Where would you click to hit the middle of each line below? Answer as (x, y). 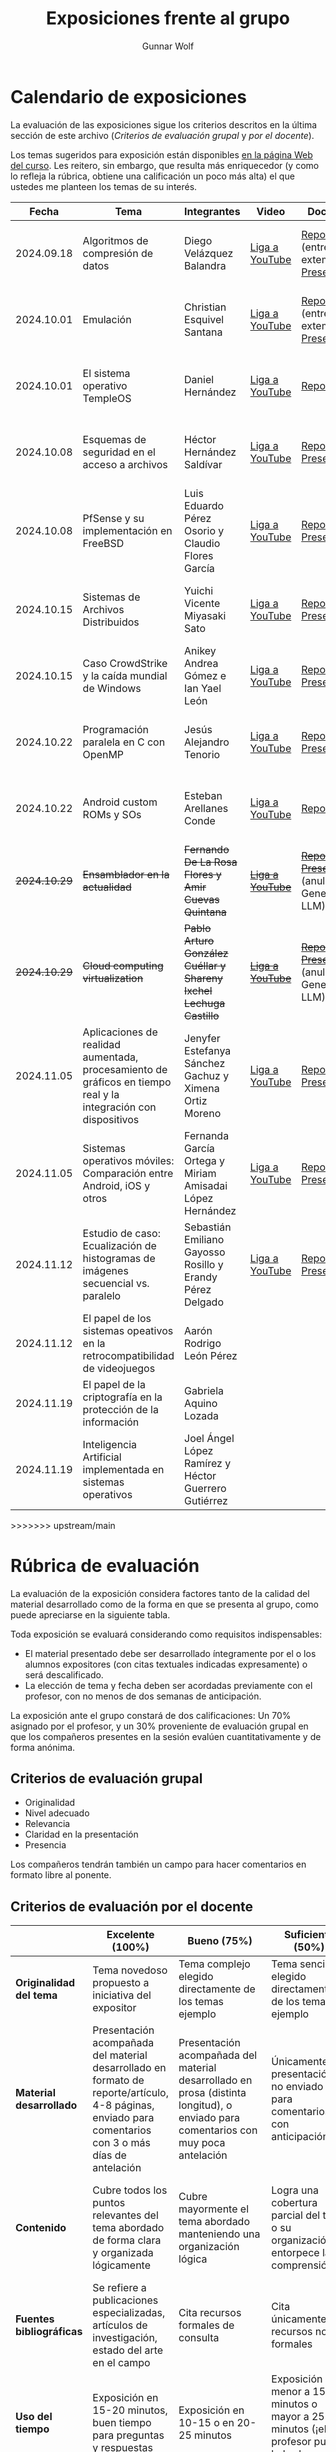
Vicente (202, 603)
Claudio (202, 543)
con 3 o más (121, 2143)
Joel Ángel (209, 1438)
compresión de (118, 253)
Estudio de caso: (121, 1233)
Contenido (41, 2228)
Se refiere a (119, 2288)
